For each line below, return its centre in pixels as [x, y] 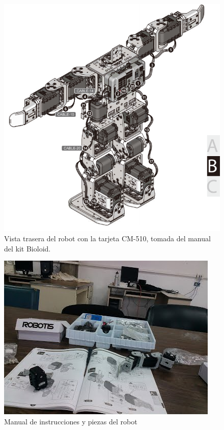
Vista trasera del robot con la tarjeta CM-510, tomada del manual [107, 238]
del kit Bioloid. [27, 248]
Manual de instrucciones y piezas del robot [71, 421]
